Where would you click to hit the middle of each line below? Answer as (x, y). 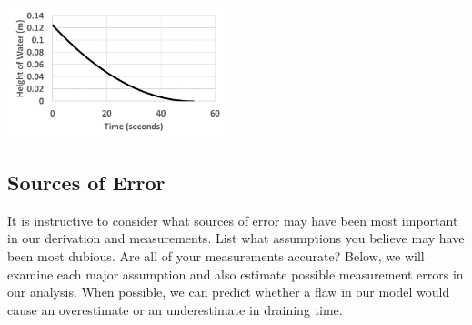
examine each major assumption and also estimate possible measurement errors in (236, 274)
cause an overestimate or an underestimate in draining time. (175, 309)
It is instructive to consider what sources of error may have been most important (233, 220)
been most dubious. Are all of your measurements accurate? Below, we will (216, 255)
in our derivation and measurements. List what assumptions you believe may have (236, 238)
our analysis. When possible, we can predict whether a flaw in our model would (229, 292)
